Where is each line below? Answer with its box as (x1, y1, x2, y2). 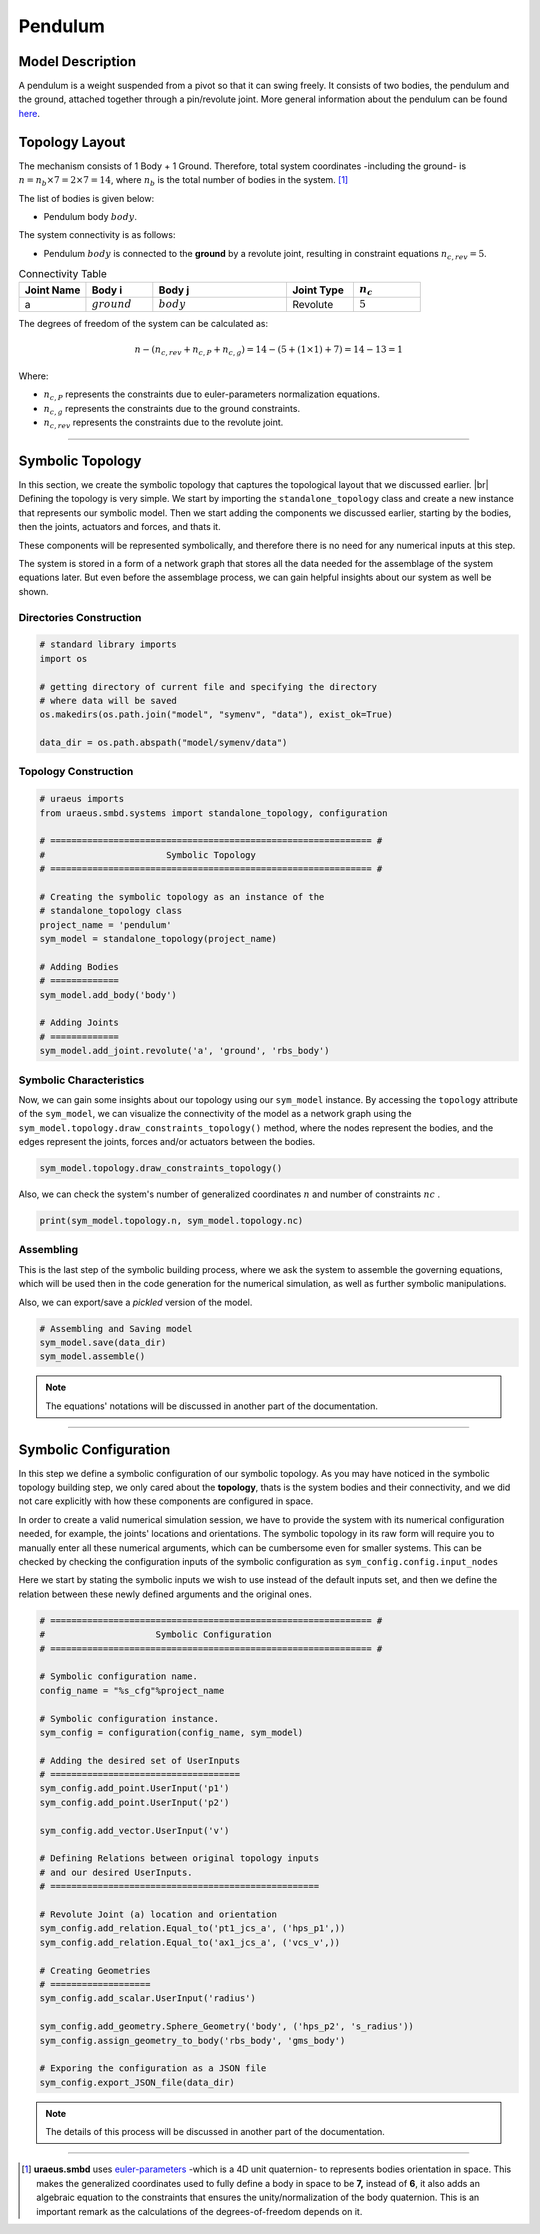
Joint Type (291, 283, 344, 297)
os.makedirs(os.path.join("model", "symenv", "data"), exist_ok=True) (39, 709, 394, 720)
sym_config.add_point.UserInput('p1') (39, 1783, 230, 1794)
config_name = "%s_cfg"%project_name (39, 1685, 225, 1696)
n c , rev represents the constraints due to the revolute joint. (43, 416, 284, 430)
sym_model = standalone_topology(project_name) (39, 933, 277, 945)
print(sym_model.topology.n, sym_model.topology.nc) (39, 1215, 304, 1227)
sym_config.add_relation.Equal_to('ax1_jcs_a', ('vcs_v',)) (39, 1936, 341, 1948)
